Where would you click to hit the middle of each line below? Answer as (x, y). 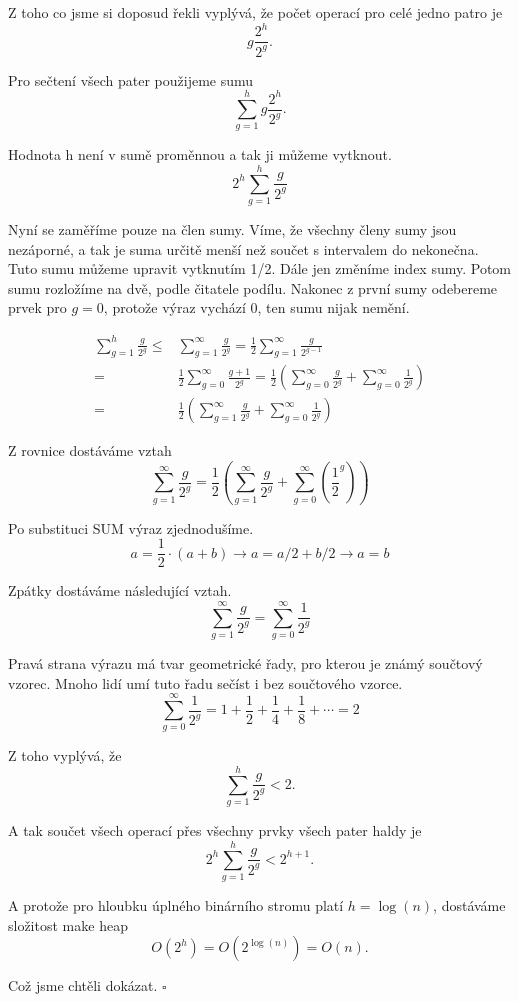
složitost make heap (68, 924)
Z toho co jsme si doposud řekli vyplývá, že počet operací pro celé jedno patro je (255, 12)
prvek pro (37, 307)
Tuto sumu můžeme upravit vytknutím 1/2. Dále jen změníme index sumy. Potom (260, 268)
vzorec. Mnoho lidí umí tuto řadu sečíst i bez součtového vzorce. (205, 682)
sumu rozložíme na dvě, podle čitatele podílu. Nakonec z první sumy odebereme (253, 287)
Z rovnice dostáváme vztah (90, 450)
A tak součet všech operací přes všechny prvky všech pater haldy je (215, 830)
